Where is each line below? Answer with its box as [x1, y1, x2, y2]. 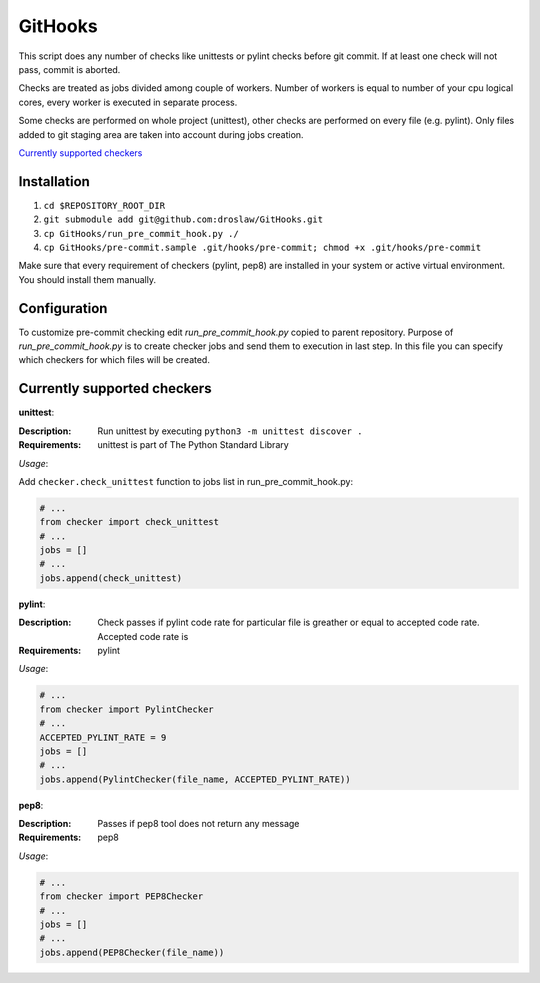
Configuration [18, 300, 108, 317]
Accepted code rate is [97, 630, 189, 642]
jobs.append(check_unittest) [39, 572, 183, 584]
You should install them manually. [18, 273, 157, 285]
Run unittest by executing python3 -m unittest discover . [97, 425, 363, 437]
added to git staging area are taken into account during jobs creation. [18, 128, 304, 140]
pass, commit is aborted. [18, 63, 121, 75]
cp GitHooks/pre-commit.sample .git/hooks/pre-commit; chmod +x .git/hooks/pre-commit [43, 241, 482, 253]
